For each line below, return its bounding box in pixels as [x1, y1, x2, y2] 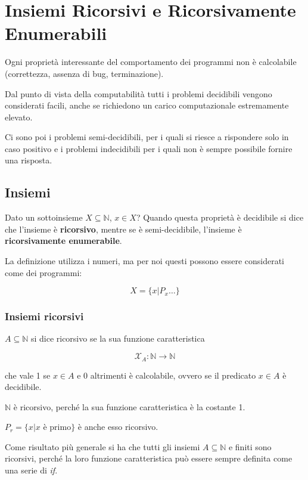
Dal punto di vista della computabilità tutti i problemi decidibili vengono [5, 87, 272, 100]
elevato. [5, 110, 33, 123]
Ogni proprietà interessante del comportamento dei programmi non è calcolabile [5, 55, 297, 68]
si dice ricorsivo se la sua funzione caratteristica [30, 332, 205, 345]
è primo [43, 423, 71, 432]
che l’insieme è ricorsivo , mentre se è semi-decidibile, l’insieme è [5, 222, 242, 235]
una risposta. [5, 154, 52, 166]
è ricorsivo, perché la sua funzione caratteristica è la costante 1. [13, 400, 245, 413]
